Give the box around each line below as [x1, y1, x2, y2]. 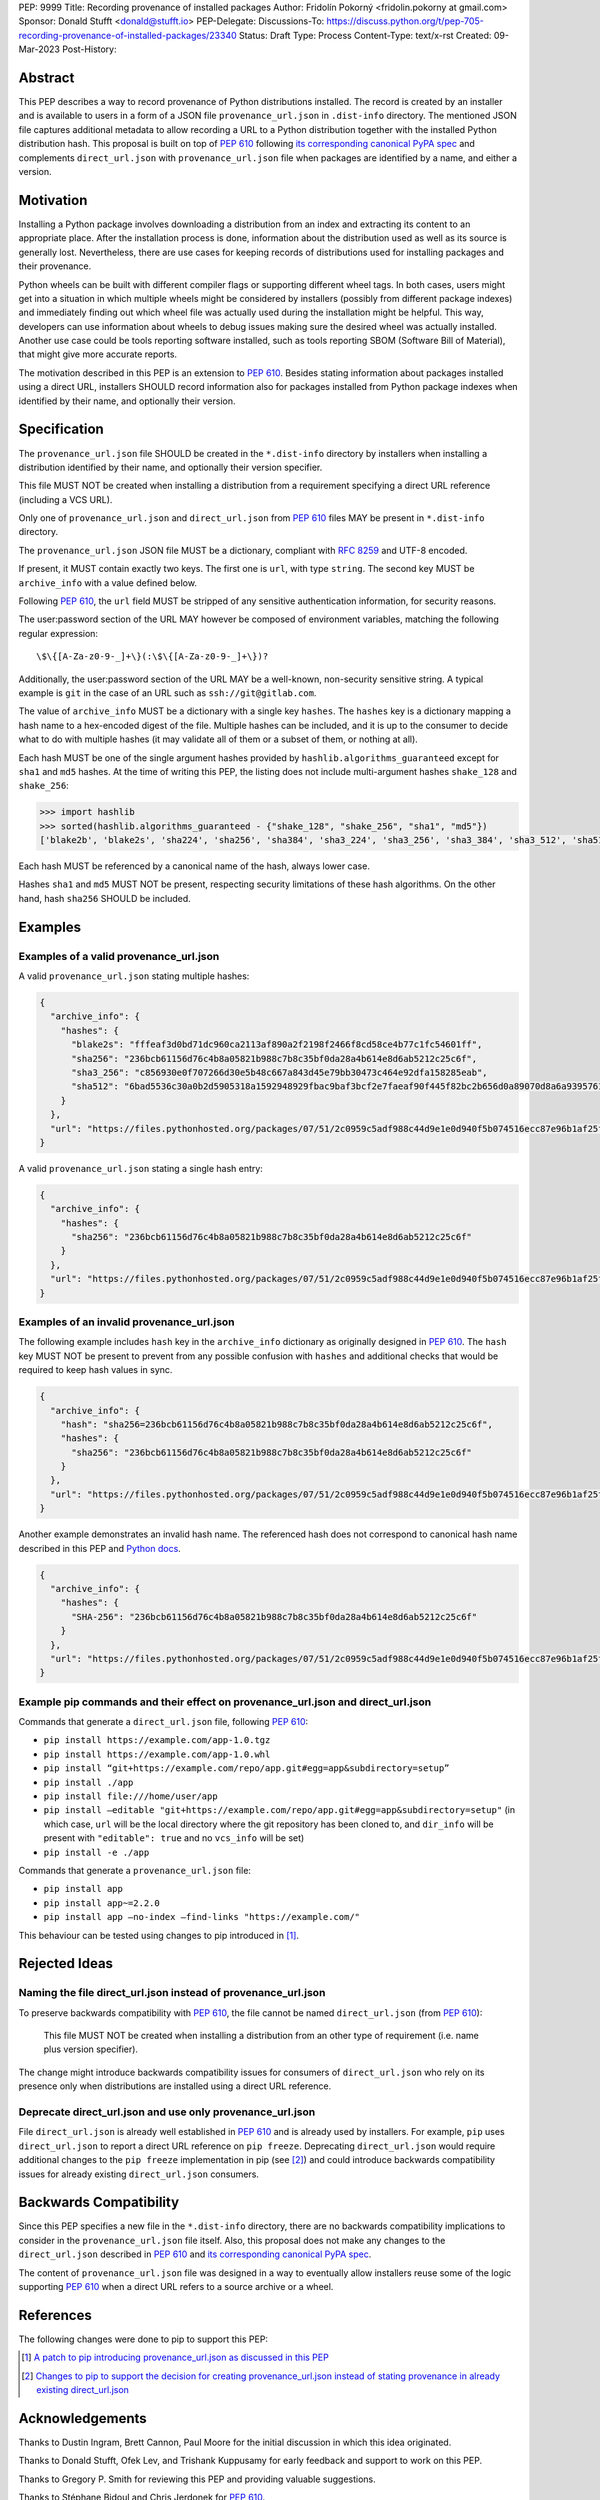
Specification [18, 421, 104, 438]
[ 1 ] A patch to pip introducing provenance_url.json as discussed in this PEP [21, 2351, 329, 2364]
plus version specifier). [43, 2043, 139, 2055]
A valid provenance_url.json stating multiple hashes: [18, 970, 250, 982]
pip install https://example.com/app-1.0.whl [43, 1748, 271, 1760]
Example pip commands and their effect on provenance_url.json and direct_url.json [18, 1695, 432, 1709]
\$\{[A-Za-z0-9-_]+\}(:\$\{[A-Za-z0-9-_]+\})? [36, 651, 269, 662]
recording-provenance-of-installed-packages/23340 [18, 29, 237, 41]
